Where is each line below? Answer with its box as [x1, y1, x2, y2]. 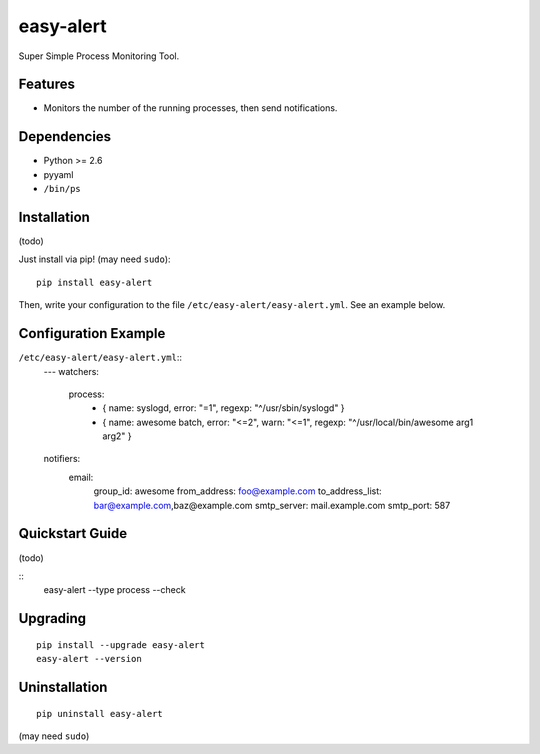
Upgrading [18, 610, 87, 627]
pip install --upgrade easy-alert [36, 639, 205, 650]
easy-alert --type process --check [43, 584, 186, 596]
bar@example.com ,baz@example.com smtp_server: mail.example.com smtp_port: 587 [93, 499, 451, 511]
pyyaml [43, 168, 74, 180]
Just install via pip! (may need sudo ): [18, 253, 171, 265]
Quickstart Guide [18, 525, 128, 542]
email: [68, 471, 94, 483]
